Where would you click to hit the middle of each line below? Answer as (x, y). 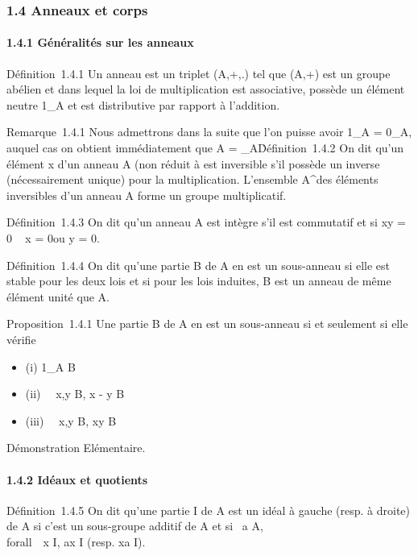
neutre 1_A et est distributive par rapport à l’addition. (143, 104)
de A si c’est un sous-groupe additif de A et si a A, (135, 526)
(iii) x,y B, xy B (71, 420)
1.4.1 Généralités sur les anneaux (100, 42)
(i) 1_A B (50, 366)
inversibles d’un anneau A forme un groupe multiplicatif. (147, 195)
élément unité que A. (58, 296)
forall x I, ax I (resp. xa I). (76, 541)
